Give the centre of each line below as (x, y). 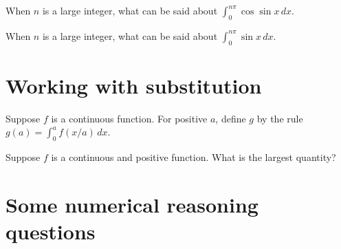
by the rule (280, 118)
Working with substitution (134, 85)
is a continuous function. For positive (129, 118)
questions (51, 231)
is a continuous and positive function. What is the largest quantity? (194, 157)
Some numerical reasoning (132, 204)
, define (231, 118)
